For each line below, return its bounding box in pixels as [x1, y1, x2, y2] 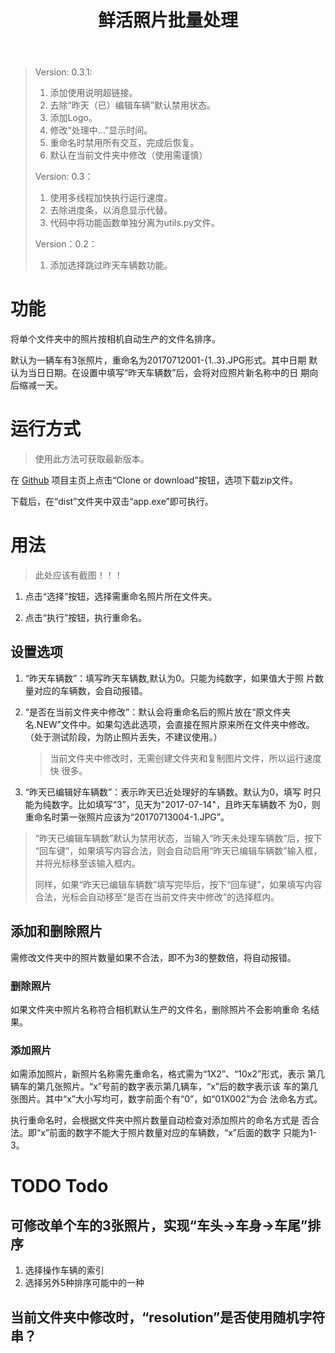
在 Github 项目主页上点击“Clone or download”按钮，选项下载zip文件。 [10, 474, 299, 486]
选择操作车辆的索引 [24, 1264, 105, 1276]
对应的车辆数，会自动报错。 [33, 684, 148, 696]
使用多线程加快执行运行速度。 [49, 192, 173, 204]
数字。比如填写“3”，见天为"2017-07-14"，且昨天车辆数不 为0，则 [51, 798, 321, 810]
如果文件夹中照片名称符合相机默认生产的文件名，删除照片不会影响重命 [10, 1003, 300, 1015]
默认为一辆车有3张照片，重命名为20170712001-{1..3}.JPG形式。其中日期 [10, 354, 307, 366]
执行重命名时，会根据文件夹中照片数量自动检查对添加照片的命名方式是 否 [10, 1114, 311, 1126]
